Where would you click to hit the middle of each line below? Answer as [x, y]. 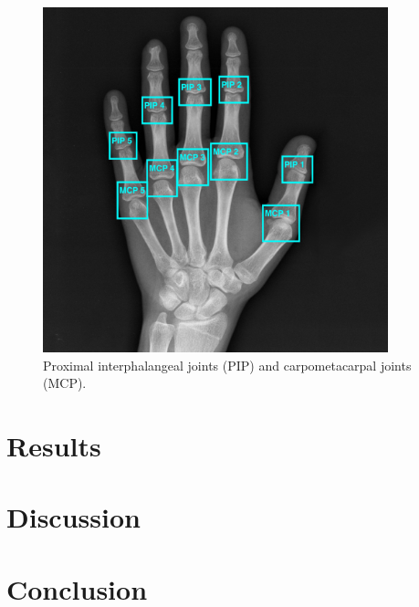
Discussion [73, 517]
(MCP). [65, 383]
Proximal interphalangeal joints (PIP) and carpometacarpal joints [227, 365]
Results [54, 445]
